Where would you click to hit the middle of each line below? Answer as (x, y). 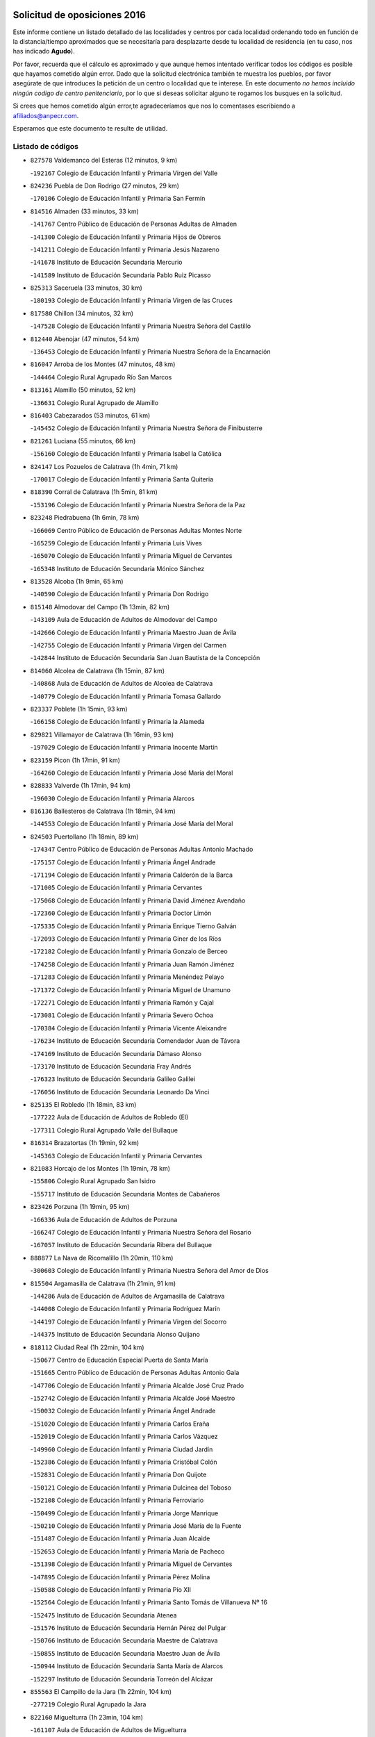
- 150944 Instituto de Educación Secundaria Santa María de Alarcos (127, 1666)
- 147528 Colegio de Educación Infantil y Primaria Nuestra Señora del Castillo (141, 326)
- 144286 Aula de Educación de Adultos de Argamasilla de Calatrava (127, 1296)
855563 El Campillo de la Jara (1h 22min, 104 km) (101, 1692)
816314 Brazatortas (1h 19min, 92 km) (85, 1143)
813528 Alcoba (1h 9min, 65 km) (77, 582)
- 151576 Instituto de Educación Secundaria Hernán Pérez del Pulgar (128, 1628)
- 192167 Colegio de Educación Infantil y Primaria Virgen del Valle (124, 173)
